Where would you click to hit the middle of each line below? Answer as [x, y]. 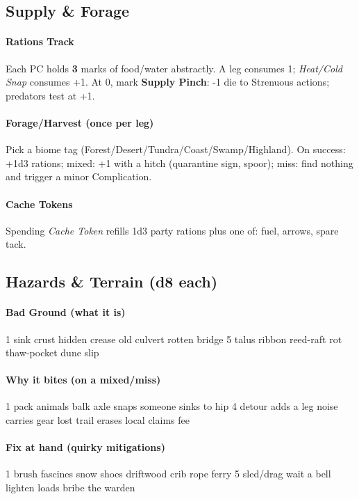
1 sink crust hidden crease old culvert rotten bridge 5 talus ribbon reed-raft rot [174, 339]
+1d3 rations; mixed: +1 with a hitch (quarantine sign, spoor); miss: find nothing [179, 163]
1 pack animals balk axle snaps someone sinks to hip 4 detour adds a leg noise [172, 406]
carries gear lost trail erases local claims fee [98, 420]
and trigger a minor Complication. [79, 176]
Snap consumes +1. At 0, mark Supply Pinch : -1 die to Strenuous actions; [168, 82]
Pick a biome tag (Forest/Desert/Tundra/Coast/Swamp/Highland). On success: [176, 149]
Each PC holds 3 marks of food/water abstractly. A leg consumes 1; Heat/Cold [174, 68]
